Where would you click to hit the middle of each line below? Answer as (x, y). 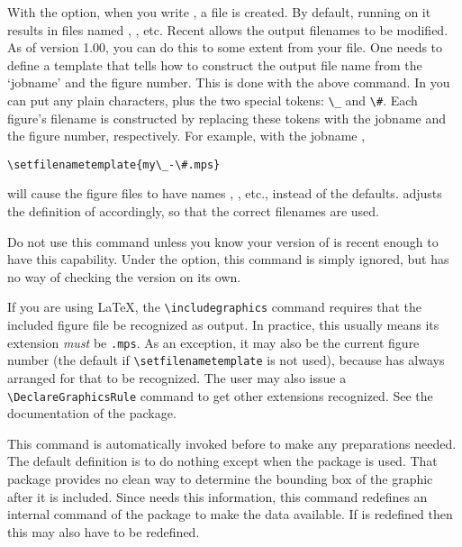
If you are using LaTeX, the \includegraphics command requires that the (214, 307)
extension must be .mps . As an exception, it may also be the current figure (213, 342)
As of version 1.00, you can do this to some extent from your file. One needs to (225, 47)
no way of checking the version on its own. (124, 276)
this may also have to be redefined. (104, 531)
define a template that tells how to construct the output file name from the (215, 64)
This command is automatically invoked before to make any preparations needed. (232, 443)
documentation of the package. (92, 413)
